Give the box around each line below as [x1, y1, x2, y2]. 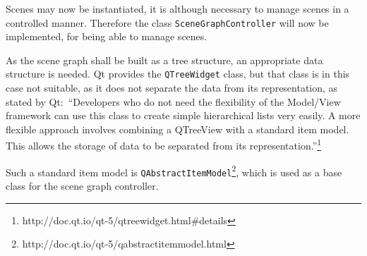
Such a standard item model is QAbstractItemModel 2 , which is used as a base [6, 162, 342, 179]
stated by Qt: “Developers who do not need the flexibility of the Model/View [6, 94, 341, 109]
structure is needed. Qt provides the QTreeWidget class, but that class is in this [6, 66, 350, 81]
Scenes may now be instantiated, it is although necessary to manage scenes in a [6, 1, 349, 16]
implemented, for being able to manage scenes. [6, 29, 207, 44]
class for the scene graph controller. [6, 178, 159, 193]
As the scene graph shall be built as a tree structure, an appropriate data [6, 52, 323, 67]
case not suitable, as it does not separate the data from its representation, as [6, 80, 338, 95]
